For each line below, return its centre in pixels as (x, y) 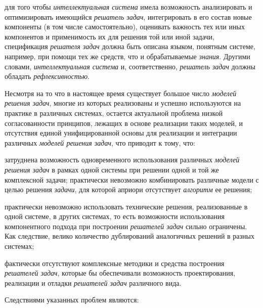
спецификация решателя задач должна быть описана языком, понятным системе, (130, 46)
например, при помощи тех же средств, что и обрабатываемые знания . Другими (127, 56)
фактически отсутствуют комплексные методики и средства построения (115, 263)
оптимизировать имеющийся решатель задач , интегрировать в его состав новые (128, 16)
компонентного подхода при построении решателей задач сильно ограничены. (126, 226)
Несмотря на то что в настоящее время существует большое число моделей (121, 93)
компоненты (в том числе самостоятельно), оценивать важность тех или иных (125, 27)
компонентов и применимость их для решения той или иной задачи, (109, 36)
